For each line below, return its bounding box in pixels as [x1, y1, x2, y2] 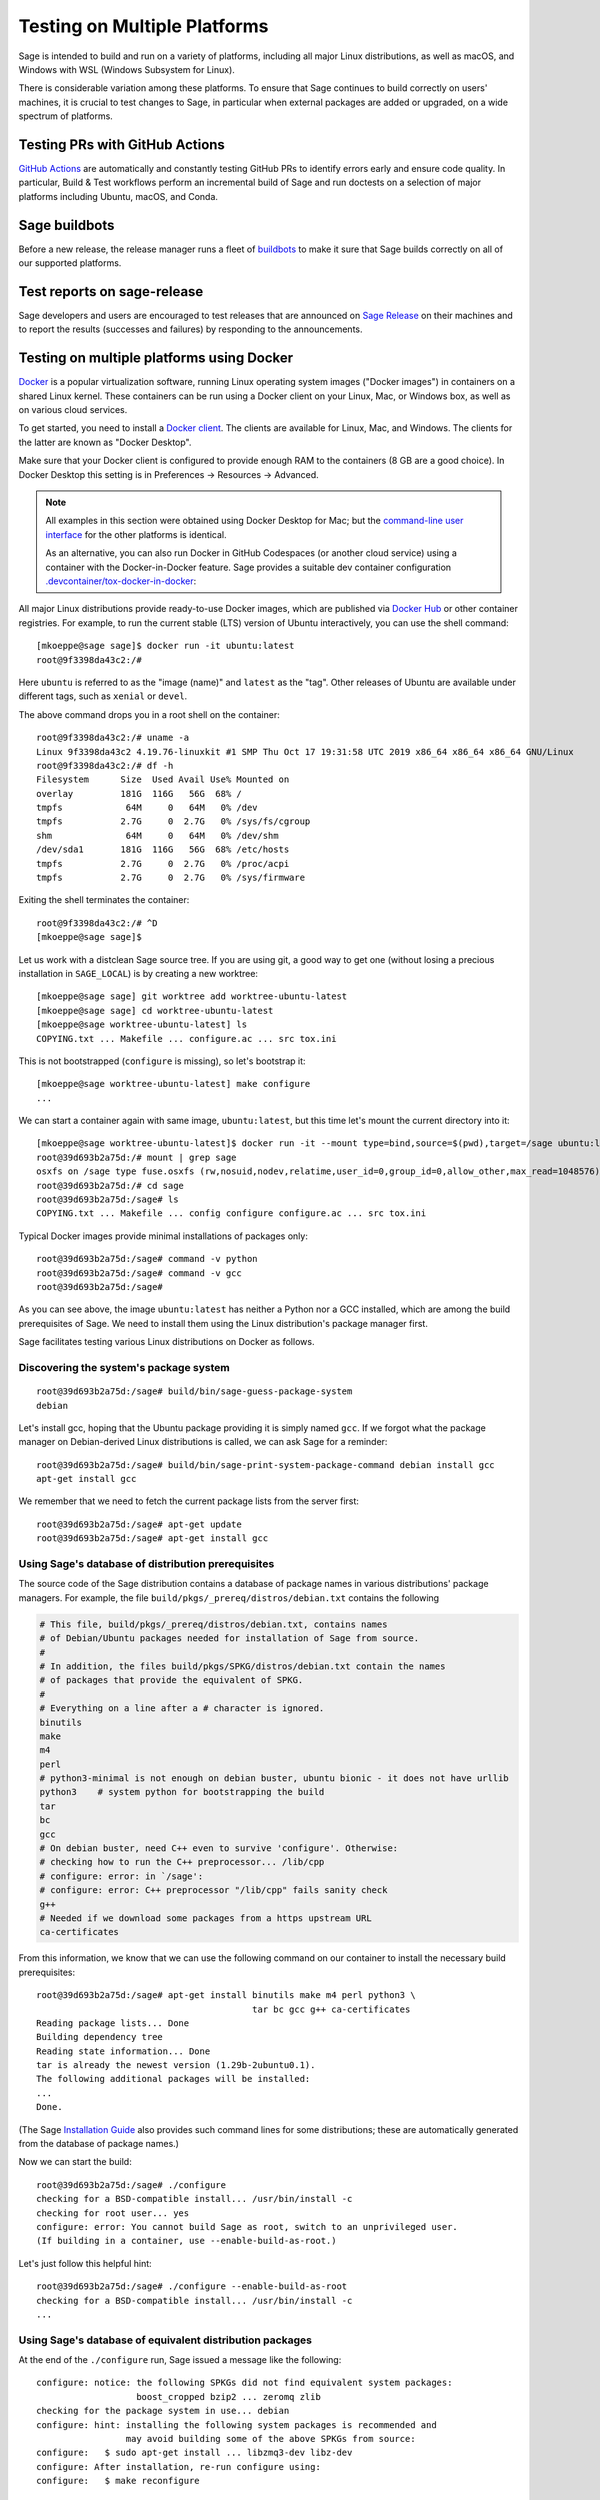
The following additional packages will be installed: [36, 2073, 311, 2085]
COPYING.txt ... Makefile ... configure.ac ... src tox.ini [36, 1033, 337, 1044]
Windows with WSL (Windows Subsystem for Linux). [18, 63, 235, 75]
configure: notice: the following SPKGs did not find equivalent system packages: [36, 2377, 453, 2389]
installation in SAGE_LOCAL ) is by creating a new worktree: [18, 967, 259, 979]
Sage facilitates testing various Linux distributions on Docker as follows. [18, 1336, 315, 1348]
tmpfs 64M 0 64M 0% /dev [36, 802, 259, 814]
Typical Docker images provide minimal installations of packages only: [18, 1230, 309, 1242]
